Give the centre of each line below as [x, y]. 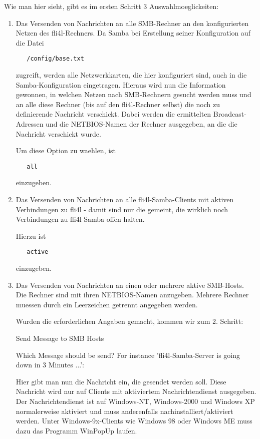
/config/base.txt [55, 59]
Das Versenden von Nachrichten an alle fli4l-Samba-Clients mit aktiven [125, 199]
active [38, 252]
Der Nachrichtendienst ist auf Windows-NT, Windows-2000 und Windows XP [135, 401]
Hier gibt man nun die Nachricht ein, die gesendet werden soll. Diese [121, 381]
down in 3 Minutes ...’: [50, 365]
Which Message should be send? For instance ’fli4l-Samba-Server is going [128, 355]
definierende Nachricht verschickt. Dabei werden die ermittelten [113, 114]
